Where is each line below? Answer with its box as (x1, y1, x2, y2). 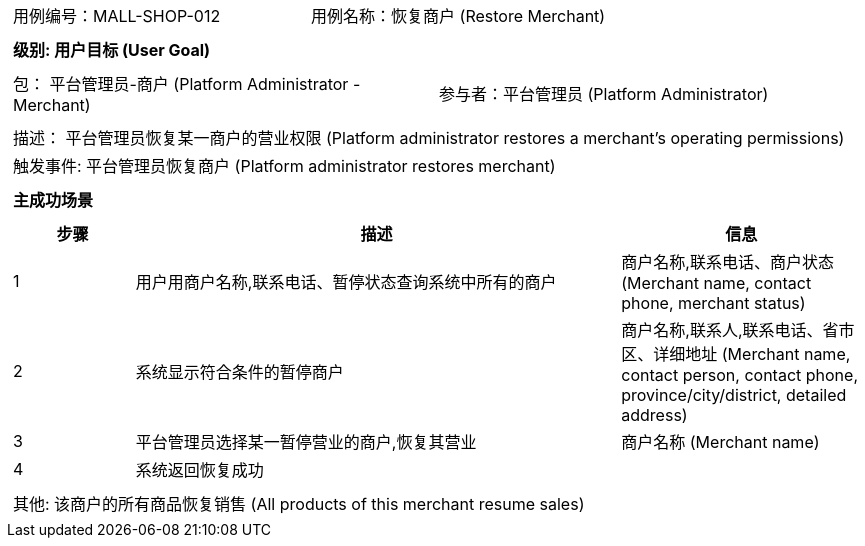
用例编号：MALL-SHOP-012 (13, 6, 221, 26)
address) (621, 405, 688, 425)
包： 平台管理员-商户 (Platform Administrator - (13, 74, 361, 94)
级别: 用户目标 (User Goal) (13, 40, 211, 60)
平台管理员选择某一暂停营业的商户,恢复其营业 (135, 432, 477, 452)
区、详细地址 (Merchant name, (621, 344, 851, 364)
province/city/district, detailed (621, 385, 847, 405)
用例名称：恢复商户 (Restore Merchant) (311, 6, 606, 26)
